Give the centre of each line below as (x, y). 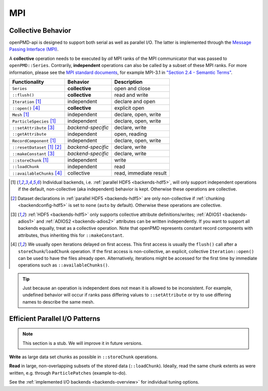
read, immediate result (141, 173)
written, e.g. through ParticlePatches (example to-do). (68, 373)
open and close (133, 88)
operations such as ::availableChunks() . (64, 265)
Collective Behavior (40, 31)
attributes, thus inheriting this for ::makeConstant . (71, 235)
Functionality (28, 82)
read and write (131, 95)
